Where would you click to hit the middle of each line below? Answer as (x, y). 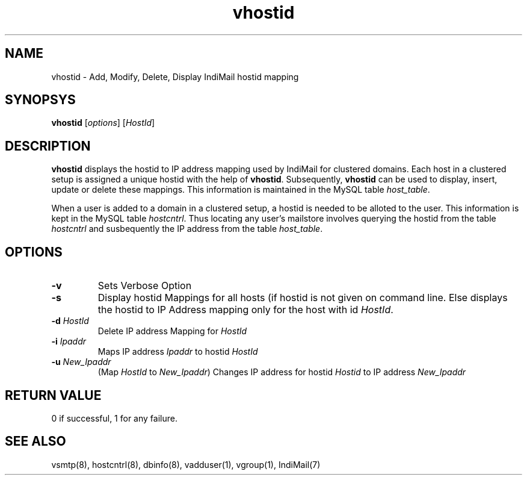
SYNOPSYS (40, 100)
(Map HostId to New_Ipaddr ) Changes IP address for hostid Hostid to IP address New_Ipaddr (282, 372)
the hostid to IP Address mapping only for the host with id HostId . (245, 310)
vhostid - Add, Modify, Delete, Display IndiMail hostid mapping (175, 76)
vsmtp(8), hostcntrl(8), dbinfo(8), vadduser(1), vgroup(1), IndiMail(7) (186, 464)
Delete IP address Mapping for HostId (172, 331)
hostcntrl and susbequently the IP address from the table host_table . (187, 229)
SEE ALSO (35, 441)
